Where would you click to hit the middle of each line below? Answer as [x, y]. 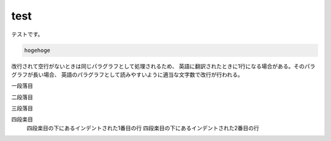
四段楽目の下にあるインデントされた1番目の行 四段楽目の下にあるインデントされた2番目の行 [143, 128]
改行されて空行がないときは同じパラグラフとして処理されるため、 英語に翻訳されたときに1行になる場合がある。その [158, 66]
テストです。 [27, 34]
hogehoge [37, 50]
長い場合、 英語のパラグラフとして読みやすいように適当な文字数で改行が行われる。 [138, 74]
